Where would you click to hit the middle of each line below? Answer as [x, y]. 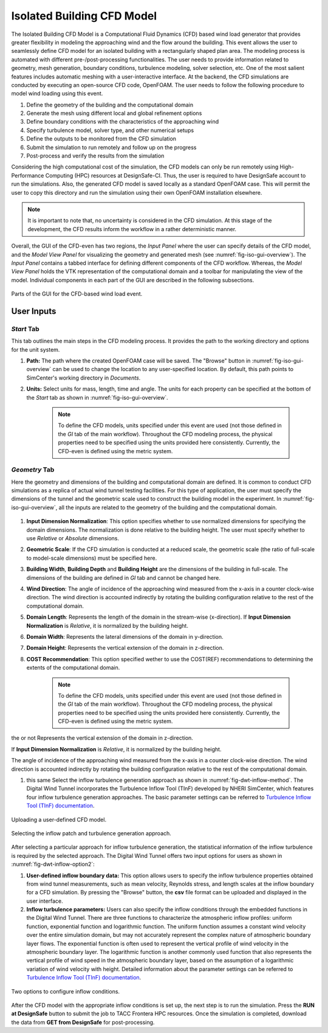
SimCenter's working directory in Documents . [84, 378]
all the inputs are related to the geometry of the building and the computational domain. [168, 507]
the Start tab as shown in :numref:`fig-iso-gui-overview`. [97, 397]
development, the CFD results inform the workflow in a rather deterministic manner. [132, 229]
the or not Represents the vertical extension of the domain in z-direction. [102, 738]
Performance [28, 175]
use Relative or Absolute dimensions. [73, 538]
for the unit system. [36, 349]
